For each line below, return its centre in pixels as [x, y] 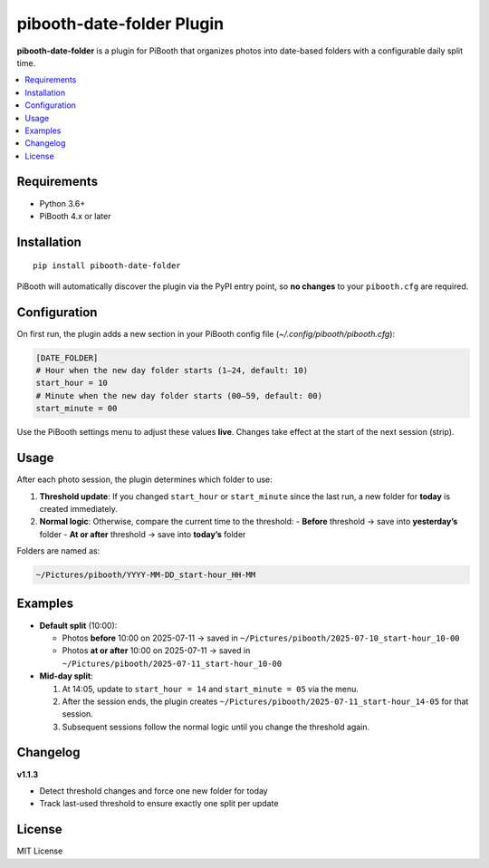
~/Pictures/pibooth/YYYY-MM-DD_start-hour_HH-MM [146, 575]
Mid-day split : [67, 676]
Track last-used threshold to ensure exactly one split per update [159, 804]
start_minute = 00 [77, 409]
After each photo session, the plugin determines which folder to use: [145, 479]
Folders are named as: [58, 551]
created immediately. [78, 508]
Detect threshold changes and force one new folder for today [153, 791]
